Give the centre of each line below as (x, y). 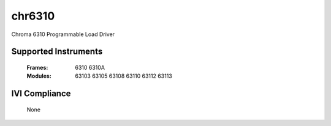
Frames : (37, 67)
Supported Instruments (57, 52)
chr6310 (33, 16)
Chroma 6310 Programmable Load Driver (63, 34)
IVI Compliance (41, 94)
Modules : (39, 76)
